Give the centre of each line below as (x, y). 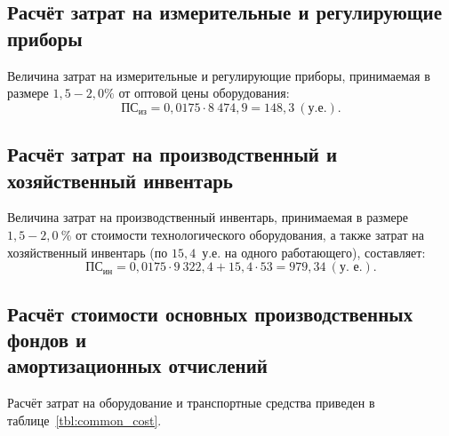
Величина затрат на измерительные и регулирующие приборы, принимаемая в (219, 75)
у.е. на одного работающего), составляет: (314, 252)
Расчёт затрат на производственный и (172, 154)
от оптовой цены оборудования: (204, 93)
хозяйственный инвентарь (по (88, 252)
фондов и (47, 339)
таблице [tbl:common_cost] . (84, 420)
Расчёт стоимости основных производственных (210, 313)
